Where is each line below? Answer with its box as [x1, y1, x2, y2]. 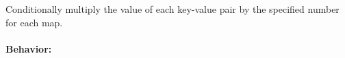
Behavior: [5, 41, 52, 55]
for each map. [5, 15, 63, 29]
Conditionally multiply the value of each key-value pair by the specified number [5, 2, 340, 16]
